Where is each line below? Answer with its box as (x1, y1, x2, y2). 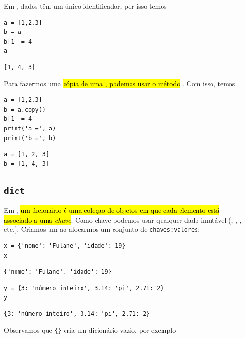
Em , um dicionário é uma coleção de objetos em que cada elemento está (4, 205, 220, 215)
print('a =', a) (4, 125, 56, 132)
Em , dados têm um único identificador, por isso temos (4, 1, 167, 11)
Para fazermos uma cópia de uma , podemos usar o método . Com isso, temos (4, 78, 235, 88)
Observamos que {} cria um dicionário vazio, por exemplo (4, 324, 176, 335)
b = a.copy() (4, 106, 46, 113)
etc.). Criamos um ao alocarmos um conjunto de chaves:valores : (4, 224, 200, 234)
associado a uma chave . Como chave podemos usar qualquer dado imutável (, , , (4, 214, 242, 225)
